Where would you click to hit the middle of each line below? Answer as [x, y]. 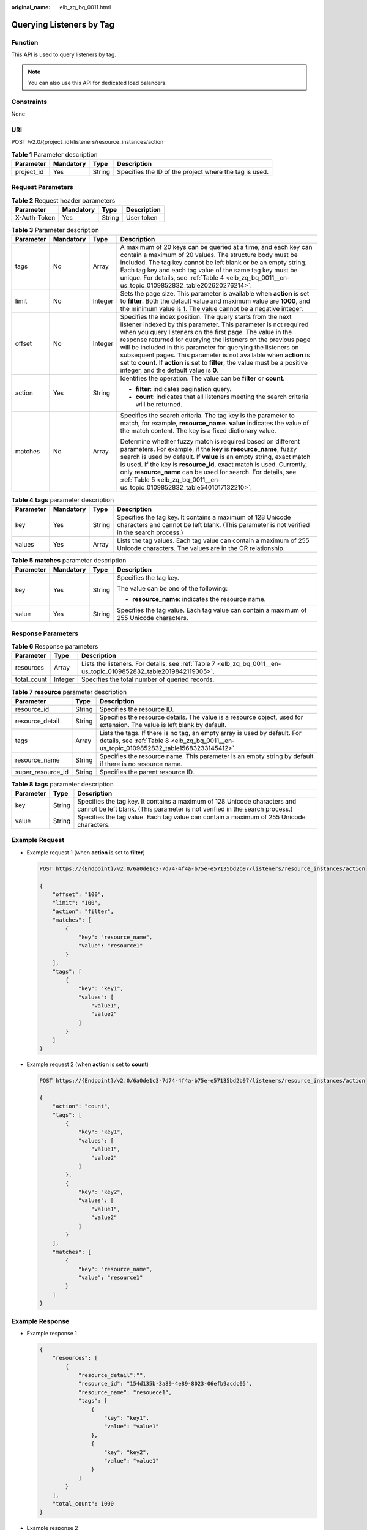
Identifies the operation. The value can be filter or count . [202, 378]
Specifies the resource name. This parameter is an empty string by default [206, 756]
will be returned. [159, 405]
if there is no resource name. [141, 764]
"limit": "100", [76, 903]
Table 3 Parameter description [55, 230]
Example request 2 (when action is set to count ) [88, 1064]
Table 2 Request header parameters [63, 200]
